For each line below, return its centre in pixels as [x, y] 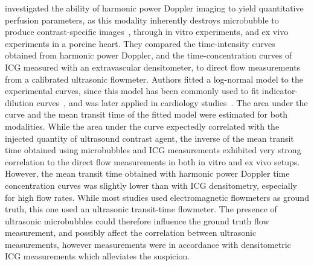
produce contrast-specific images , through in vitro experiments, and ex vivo [147, 32]
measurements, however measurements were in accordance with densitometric [148, 244]
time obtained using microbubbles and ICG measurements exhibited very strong [153, 150]
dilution [19, 102]
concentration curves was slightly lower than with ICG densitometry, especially [151, 185]
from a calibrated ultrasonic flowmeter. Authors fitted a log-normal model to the [154, 79]
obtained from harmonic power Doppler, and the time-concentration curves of [149, 55]
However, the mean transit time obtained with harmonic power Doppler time [147, 173]
